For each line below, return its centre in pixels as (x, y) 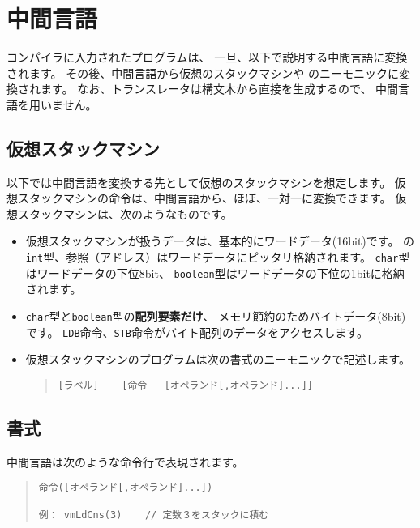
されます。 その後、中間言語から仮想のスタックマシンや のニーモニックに (203, 72)
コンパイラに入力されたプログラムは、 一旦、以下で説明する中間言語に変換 (207, 57)
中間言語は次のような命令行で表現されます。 (125, 461)
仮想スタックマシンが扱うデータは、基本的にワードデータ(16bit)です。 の (220, 241)
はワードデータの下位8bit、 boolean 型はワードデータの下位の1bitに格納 (215, 273)
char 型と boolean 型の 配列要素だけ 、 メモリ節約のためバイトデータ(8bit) (216, 315)
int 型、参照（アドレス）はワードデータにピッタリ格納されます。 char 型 (218, 257)
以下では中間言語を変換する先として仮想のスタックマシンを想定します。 (199, 182)
